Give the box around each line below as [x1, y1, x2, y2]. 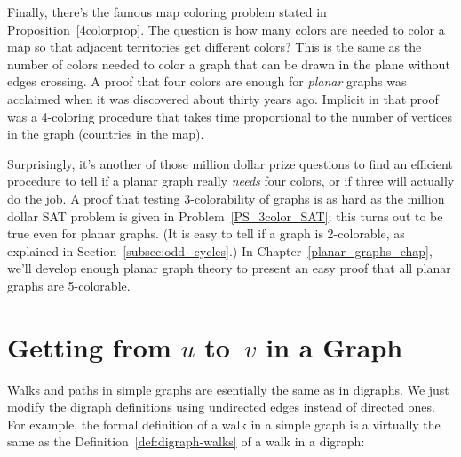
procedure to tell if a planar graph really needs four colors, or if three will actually [7, 172, 455, 190]
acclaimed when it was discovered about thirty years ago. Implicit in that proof [7, 89, 439, 108]
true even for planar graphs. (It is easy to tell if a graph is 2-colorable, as [7, 224, 405, 243]
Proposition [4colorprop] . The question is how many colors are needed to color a [7, 20, 445, 38]
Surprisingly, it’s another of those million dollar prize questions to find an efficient [7, 154, 453, 172]
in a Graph [266, 328, 403, 365]
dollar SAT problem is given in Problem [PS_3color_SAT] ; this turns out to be [7, 206, 443, 225]
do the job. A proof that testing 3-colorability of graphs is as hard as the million [7, 188, 445, 207]
